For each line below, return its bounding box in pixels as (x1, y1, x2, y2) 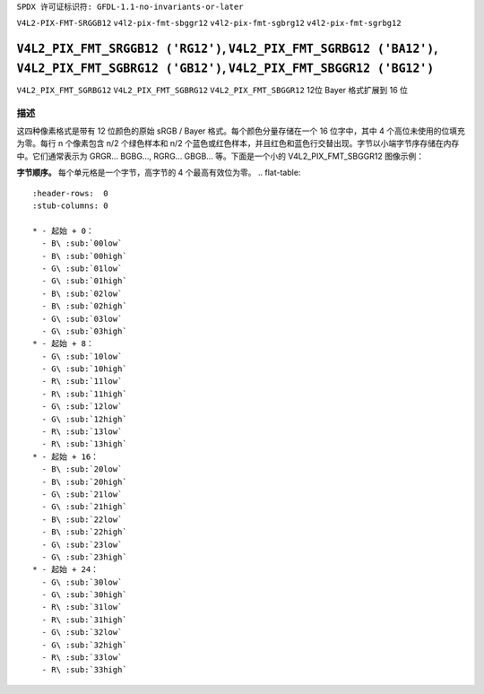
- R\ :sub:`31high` (41, 614, 127, 625)
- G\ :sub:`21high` (41, 502, 127, 512)
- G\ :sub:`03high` (41, 325, 127, 336)
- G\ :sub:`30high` (41, 590, 127, 600)
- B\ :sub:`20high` (41, 476, 127, 487)
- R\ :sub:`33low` (41, 653, 123, 663)
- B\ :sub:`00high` (41, 251, 127, 261)
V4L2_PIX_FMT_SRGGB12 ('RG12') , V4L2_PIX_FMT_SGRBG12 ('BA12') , (16, 41, 438, 56)
